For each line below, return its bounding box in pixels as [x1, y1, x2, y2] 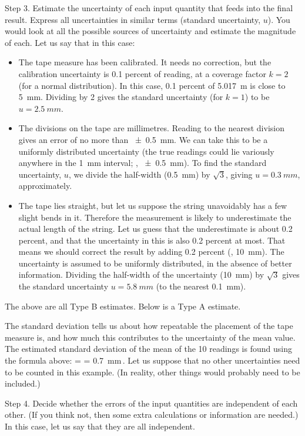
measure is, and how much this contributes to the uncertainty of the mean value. [5, 331, 296, 343]
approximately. [18, 179, 72, 192]
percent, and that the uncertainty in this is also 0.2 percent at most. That [18, 234, 286, 246]
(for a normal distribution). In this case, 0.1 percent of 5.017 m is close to [18, 79, 286, 91]
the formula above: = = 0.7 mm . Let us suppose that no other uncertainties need [5, 354, 300, 367]
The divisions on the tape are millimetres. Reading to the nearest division [18, 122, 284, 134]
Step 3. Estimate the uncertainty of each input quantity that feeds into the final [5, 2, 293, 14]
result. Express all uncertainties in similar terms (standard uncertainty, [5, 13, 261, 25]
